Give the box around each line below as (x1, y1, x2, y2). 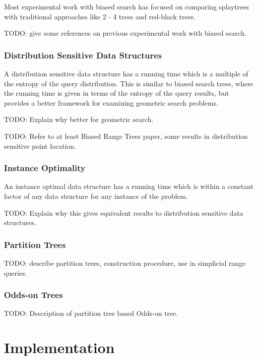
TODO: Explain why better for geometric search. (4, 114, 154, 124)
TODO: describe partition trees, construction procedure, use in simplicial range (4, 257, 246, 268)
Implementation (4, 337, 115, 358)
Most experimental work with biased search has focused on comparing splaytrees (4, 1, 249, 11)
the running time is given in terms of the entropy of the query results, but (4, 88, 229, 98)
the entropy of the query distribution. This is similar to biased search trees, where (4, 78, 254, 88)
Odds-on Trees (4, 289, 63, 301)
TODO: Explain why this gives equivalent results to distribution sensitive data (4, 207, 244, 218)
